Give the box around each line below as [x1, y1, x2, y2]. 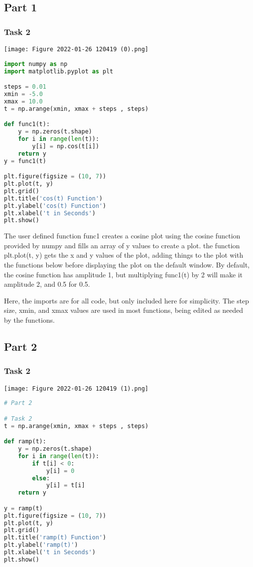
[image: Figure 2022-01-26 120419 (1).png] [4, 385, 149, 392]
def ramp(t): [4, 438, 46, 445]
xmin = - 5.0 [4, 90, 43, 98]
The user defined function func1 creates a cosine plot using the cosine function [4, 231, 240, 241]
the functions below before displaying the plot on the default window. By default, [4, 260, 250, 270]
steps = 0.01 [4, 83, 46, 91]
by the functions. [4, 315, 55, 325]
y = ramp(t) [4, 504, 43, 512]
